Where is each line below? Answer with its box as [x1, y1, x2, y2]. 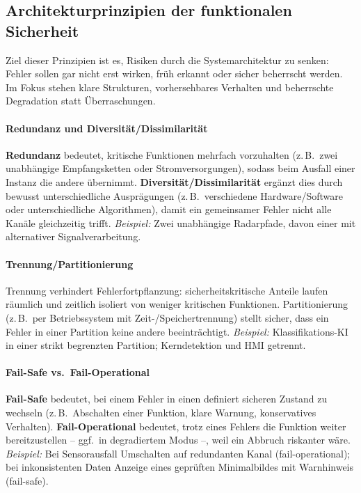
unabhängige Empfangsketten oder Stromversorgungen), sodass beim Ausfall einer [6, 161, 355, 175]
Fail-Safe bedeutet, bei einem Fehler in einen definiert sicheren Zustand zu [6, 391, 328, 406]
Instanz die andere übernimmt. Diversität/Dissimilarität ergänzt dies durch [6, 174, 343, 189]
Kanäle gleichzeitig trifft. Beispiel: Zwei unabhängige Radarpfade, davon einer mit [6, 215, 356, 230]
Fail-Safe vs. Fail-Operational [6, 365, 150, 379]
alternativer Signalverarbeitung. [6, 229, 141, 244]
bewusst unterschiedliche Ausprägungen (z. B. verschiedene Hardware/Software [6, 188, 343, 203]
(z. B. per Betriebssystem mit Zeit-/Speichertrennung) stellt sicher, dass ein [6, 310, 329, 324]
